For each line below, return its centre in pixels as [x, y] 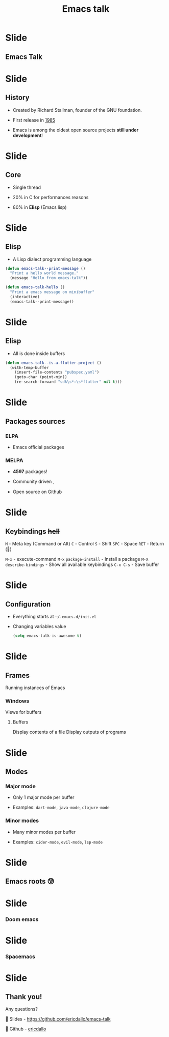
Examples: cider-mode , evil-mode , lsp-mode [58, 842]
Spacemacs [20, 956]
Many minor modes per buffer [44, 832]
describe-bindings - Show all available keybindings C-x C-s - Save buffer [82, 564]
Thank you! [24, 997]
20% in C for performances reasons [51, 197]
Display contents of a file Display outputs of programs [69, 732]
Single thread [27, 187]
